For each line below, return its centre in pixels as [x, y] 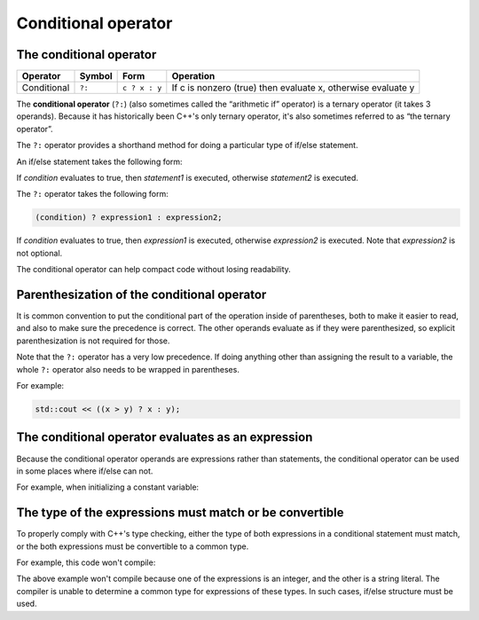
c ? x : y [142, 87]
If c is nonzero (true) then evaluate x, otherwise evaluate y [293, 88]
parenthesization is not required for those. [93, 341]
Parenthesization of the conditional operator [141, 294]
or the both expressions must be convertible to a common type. [133, 546]
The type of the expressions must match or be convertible [181, 513]
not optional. [39, 253]
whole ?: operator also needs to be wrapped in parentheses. [128, 369]
